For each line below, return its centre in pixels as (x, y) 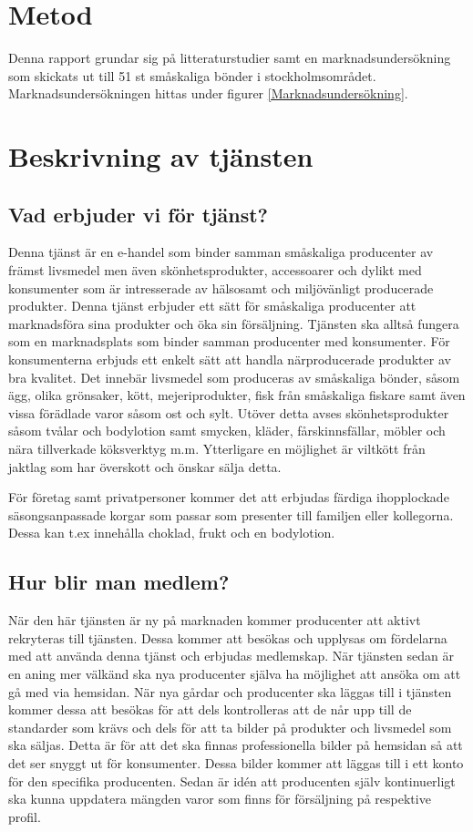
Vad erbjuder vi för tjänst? (138, 214)
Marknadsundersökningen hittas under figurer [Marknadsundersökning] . (208, 93)
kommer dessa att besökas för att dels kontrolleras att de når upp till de (210, 709)
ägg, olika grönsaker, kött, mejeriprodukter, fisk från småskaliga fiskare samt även (237, 395)
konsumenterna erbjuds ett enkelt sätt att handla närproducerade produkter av (230, 360)
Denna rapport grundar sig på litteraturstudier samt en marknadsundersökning (230, 58)
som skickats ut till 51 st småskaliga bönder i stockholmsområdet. (192, 75)
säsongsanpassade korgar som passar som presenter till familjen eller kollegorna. (231, 514)
